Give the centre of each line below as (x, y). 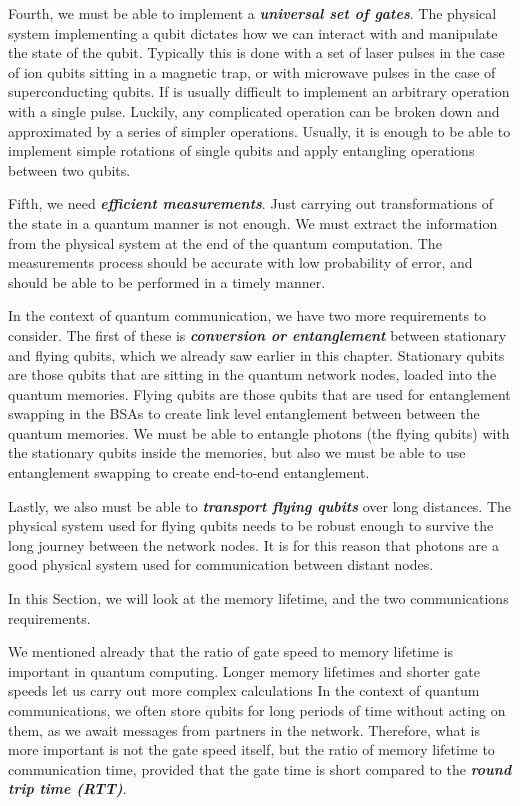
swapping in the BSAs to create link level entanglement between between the (244, 413)
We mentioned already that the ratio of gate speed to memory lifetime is (231, 651)
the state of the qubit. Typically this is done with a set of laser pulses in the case (256, 52)
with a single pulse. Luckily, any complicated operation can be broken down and (254, 110)
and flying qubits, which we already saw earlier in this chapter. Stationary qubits (256, 354)
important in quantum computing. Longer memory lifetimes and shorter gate (244, 670)
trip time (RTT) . (67, 788)
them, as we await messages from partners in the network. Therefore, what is (244, 729)
